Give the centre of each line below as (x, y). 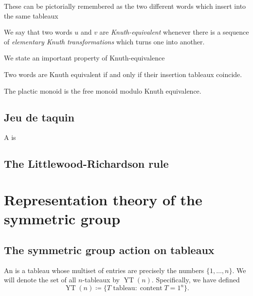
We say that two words (38, 32)
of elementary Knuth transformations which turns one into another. (104, 41)
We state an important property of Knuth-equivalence (84, 58)
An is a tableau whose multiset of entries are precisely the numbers (104, 270)
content (151, 288)
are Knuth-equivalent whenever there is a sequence (174, 32)
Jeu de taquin (39, 117)
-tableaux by (101, 280)
